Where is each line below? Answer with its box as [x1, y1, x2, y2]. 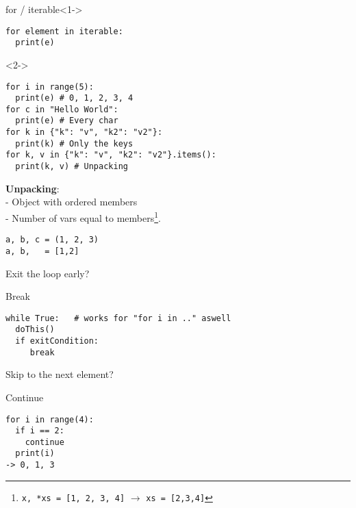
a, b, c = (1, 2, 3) [5, 235, 99, 245]
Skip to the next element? [5, 367, 114, 381]
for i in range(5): [5, 81, 94, 92]
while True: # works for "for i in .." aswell [5, 313, 231, 323]
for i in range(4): [5, 414, 94, 424]
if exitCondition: [15, 336, 99, 346]
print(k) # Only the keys [15, 138, 133, 149]
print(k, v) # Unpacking [15, 162, 128, 172]
